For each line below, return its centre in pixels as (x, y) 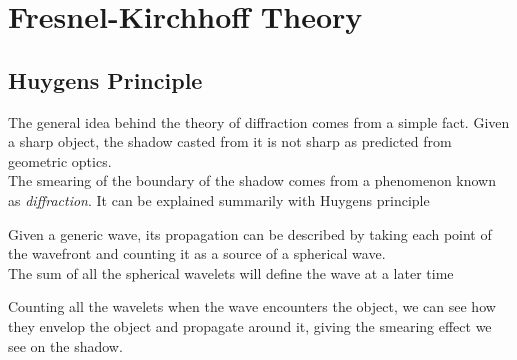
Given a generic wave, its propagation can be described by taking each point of (250, 233)
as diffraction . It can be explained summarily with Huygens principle (219, 199)
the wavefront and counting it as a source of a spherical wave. (197, 253)
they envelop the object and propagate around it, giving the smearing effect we (250, 325)
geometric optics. (60, 160)
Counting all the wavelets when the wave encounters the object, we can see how (252, 306)
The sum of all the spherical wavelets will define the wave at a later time (231, 272)
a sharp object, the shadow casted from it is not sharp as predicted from (230, 141)
